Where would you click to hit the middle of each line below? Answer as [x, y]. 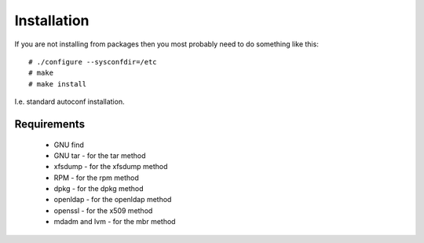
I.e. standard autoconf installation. [69, 101]
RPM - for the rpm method [96, 178]
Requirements [50, 124]
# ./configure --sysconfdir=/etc [93, 62]
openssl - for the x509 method [103, 210]
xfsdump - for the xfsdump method [111, 167]
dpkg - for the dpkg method [99, 189]
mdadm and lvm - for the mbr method [115, 222]
